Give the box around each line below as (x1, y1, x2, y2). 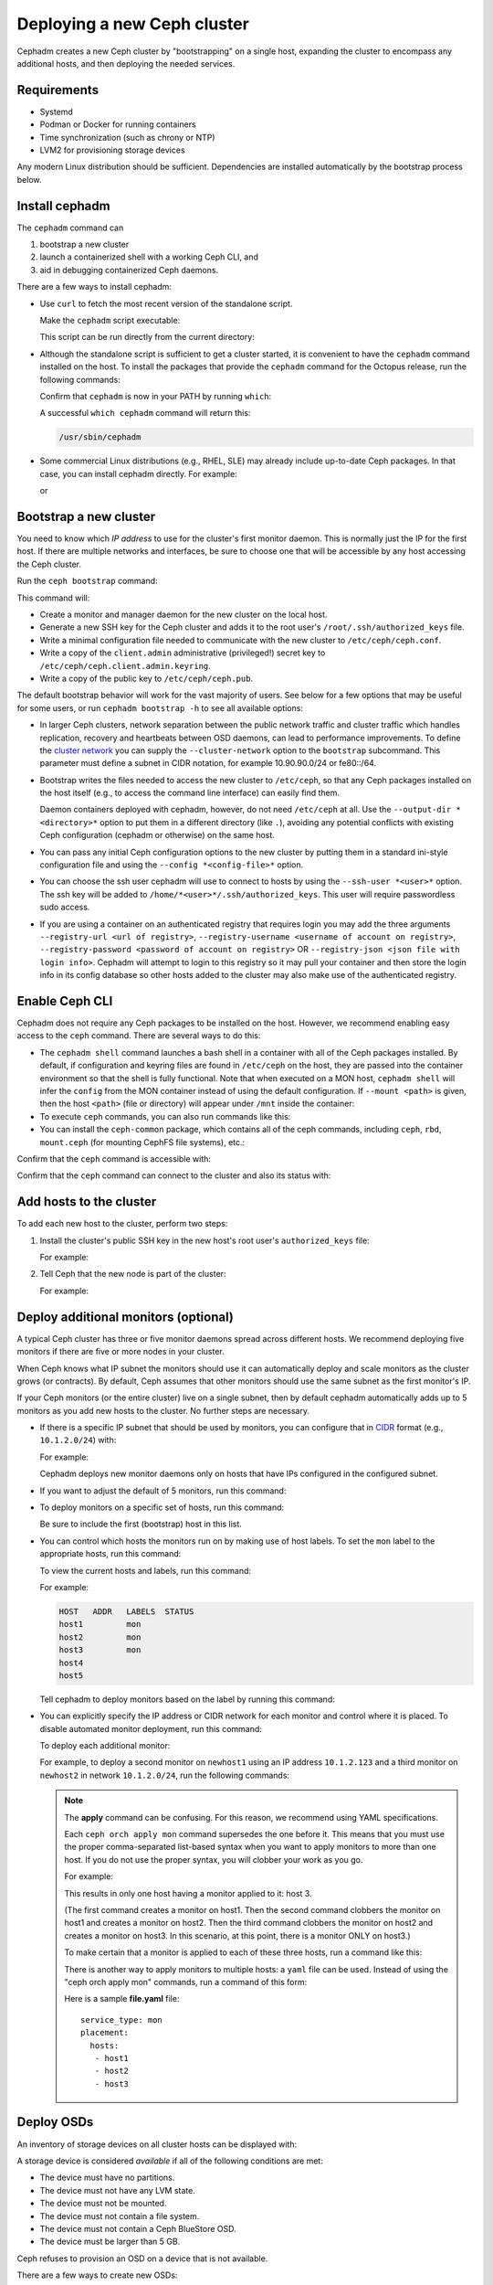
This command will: (16, 592, 90, 603)
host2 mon (58, 1631, 142, 1642)
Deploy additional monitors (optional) (16, 1309, 235, 1324)
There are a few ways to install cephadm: (16, 282, 173, 292)
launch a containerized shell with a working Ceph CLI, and (39, 251, 259, 262)
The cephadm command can (16, 222, 124, 233)
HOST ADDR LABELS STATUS (58, 1606, 194, 1617)
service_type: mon (80, 2014, 163, 2025)
